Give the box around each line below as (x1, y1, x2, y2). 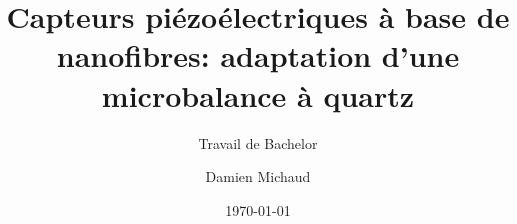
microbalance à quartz (101, 74, 415, 115)
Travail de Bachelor (198, 132, 318, 153)
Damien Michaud (205, 166, 311, 187)
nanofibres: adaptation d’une (56, 35, 460, 76)
